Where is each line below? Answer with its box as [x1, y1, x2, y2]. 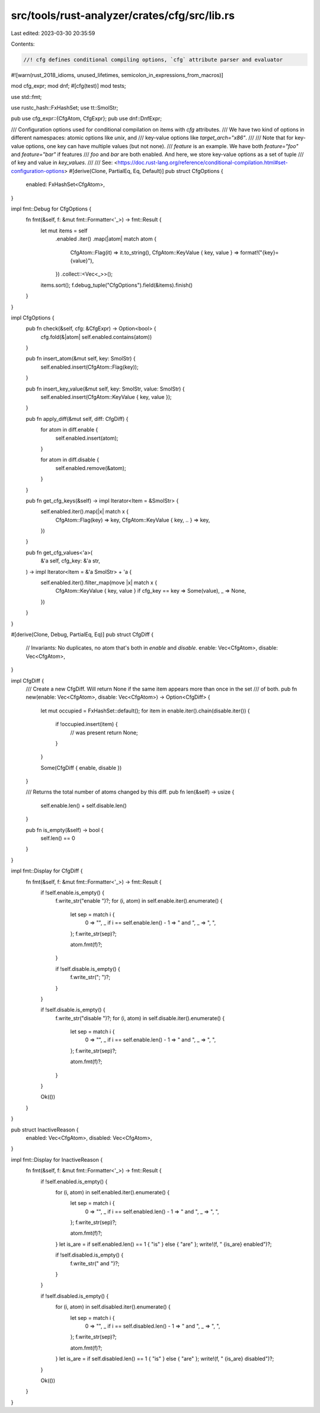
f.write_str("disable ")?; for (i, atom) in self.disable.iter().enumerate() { [55, 1014, 225, 1022]
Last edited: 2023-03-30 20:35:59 [11, 30, 95, 37]
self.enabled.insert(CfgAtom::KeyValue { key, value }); [40, 394, 172, 401]
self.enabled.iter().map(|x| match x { [40, 508, 129, 515]
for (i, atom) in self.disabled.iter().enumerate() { [55, 1303, 171, 1310]
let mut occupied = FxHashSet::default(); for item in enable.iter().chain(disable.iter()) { [40, 707, 250, 714]
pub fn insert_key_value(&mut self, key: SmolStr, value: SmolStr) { [25, 385, 185, 392]
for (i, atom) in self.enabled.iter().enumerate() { [55, 1188, 170, 1195]
